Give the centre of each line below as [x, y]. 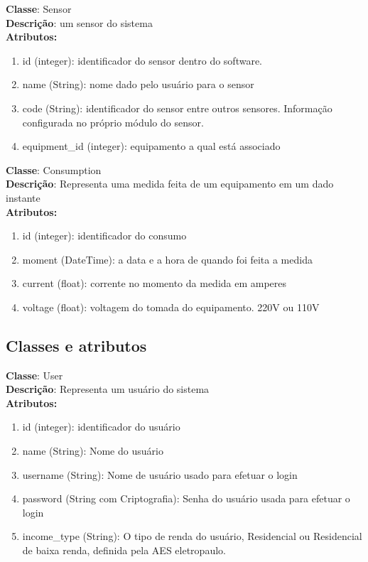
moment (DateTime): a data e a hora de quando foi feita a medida [167, 259]
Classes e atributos [76, 345]
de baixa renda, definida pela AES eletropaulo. [124, 550]
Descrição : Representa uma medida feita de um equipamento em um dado [170, 184]
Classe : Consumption [54, 169]
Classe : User [34, 375]
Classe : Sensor [39, 9]
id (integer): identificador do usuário [101, 427]
